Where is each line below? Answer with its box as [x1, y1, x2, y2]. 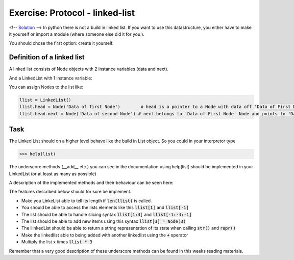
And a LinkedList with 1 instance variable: [9, 75, 93, 81]
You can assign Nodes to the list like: [9, 84, 83, 90]
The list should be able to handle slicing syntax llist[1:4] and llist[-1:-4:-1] [21, 211, 192, 217]
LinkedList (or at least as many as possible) [9, 171, 97, 177]
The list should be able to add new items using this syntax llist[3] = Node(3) [21, 218, 186, 224]
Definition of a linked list [9, 53, 85, 61]
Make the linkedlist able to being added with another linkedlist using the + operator [21, 232, 188, 238]
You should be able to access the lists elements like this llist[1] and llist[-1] [21, 205, 189, 210]
